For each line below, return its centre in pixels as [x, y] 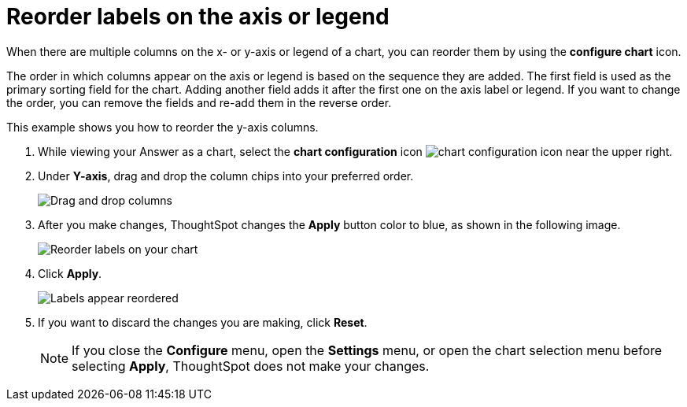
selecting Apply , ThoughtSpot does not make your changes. [251, 366]
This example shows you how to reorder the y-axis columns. [163, 127]
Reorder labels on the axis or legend [198, 17]
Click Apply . [70, 273]
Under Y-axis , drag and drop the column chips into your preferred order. [226, 176]
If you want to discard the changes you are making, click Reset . [203, 322]
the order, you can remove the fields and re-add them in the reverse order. [199, 102]
